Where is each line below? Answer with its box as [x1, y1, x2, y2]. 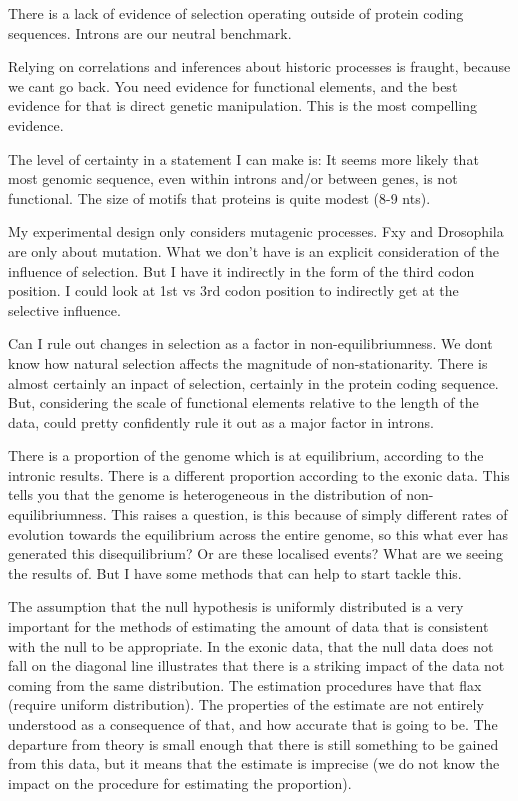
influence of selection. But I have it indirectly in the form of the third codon [8, 260, 475, 281]
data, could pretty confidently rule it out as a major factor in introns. [8, 411, 434, 432]
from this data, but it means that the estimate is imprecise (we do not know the [8, 753, 500, 774]
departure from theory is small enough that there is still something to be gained [8, 733, 499, 754]
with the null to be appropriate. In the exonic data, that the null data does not [8, 635, 494, 656]
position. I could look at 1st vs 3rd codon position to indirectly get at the [8, 280, 459, 301]
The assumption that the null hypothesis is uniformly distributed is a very [8, 596, 464, 617]
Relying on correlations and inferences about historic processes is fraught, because [8, 56, 511, 77]
